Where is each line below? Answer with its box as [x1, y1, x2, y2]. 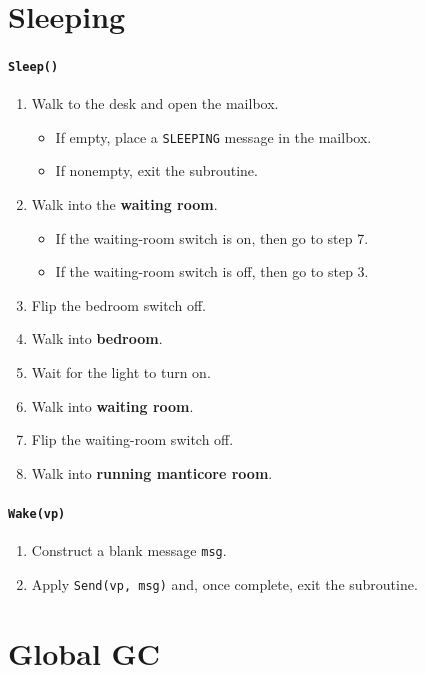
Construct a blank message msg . [31, 540, 227, 561]
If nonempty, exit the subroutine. [55, 160, 258, 181]
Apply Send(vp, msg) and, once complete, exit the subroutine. [31, 573, 418, 594]
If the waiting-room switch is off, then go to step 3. [55, 261, 369, 282]
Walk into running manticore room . [31, 462, 273, 483]
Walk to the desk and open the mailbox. [31, 93, 279, 114]
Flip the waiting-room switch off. [31, 429, 234, 450]
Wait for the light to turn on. [31, 362, 211, 383]
